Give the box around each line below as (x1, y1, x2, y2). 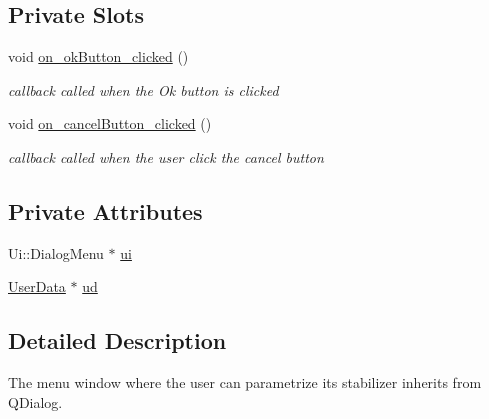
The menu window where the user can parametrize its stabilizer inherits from (8, 372, 482, 393)
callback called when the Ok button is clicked (8, 79, 279, 100)
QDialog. (8, 391, 63, 412)
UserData (8, 276, 66, 297)
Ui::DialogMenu (8, 242, 104, 263)
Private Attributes (8, 195, 203, 226)
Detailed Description (8, 325, 227, 356)
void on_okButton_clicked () (8, 46, 189, 67)
